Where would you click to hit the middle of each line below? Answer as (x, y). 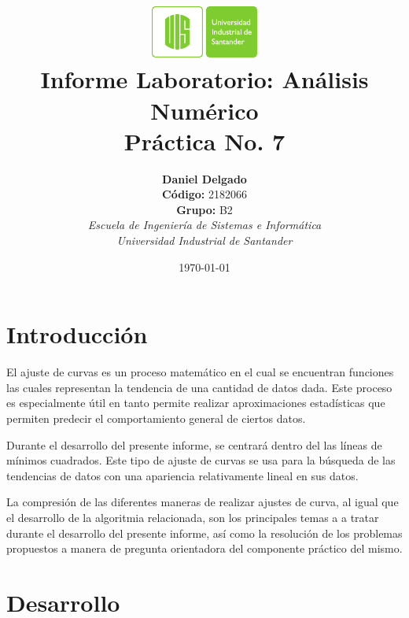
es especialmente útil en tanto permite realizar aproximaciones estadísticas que (196, 403)
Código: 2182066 (204, 194)
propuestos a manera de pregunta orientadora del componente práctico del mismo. (204, 548)
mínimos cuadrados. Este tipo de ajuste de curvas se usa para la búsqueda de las (201, 460)
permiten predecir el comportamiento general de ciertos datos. (156, 418)
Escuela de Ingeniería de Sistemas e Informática (204, 225)
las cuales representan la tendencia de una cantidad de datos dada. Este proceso (199, 387)
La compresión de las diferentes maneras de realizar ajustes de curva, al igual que (203, 502)
